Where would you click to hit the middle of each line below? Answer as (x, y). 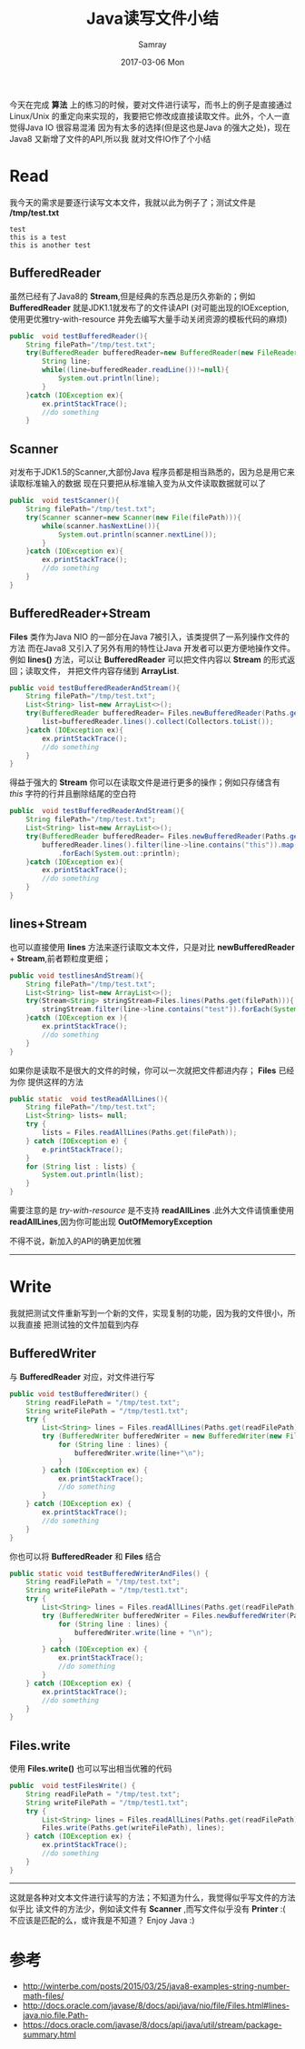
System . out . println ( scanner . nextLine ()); (138, 534)
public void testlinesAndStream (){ (77, 975)
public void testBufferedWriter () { (79, 1394)
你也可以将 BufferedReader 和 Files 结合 (85, 1556)
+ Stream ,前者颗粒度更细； (60, 958)
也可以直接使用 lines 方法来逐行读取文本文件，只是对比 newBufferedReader (152, 947)
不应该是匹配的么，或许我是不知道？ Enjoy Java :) (102, 1920)
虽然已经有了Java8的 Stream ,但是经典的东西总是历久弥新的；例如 (133, 296)
